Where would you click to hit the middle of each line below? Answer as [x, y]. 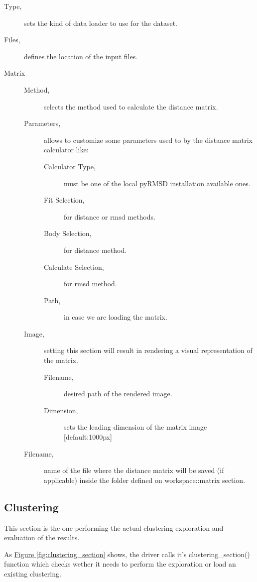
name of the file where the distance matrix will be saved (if [134, 470]
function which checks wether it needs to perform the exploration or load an [120, 564]
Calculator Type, [70, 166]
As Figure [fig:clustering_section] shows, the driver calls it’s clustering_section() [127, 554]
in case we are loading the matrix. [116, 317]
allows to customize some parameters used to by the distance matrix [148, 140]
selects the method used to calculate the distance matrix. [131, 106]
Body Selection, [68, 233]
